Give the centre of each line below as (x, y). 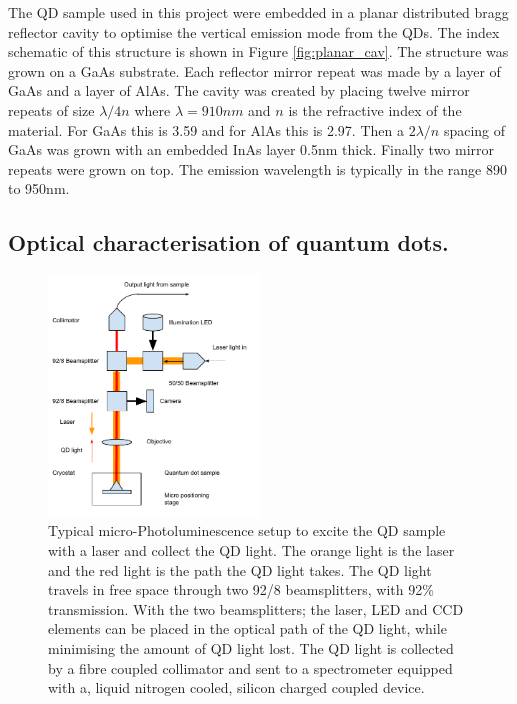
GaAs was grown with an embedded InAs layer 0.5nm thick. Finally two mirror (251, 149)
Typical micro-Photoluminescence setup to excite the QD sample (247, 530)
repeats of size (51, 109)
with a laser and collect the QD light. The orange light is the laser (251, 550)
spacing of (474, 129)
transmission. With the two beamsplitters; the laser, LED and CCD (256, 608)
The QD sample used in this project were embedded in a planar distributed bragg (258, 12)
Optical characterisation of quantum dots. (228, 242)
